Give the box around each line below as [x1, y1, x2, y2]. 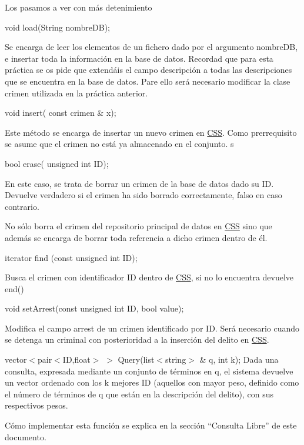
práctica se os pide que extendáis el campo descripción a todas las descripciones [5, 63, 292, 76]
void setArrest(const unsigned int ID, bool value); [5, 302, 184, 314]
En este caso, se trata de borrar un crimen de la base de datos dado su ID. [5, 177, 274, 189]
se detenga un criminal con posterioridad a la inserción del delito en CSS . [5, 333, 269, 346]
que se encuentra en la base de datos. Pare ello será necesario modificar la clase [5, 75, 290, 87]
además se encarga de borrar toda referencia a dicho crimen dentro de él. [5, 231, 268, 243]
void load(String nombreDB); [5, 21, 111, 33]
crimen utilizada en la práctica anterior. [5, 86, 148, 99]
